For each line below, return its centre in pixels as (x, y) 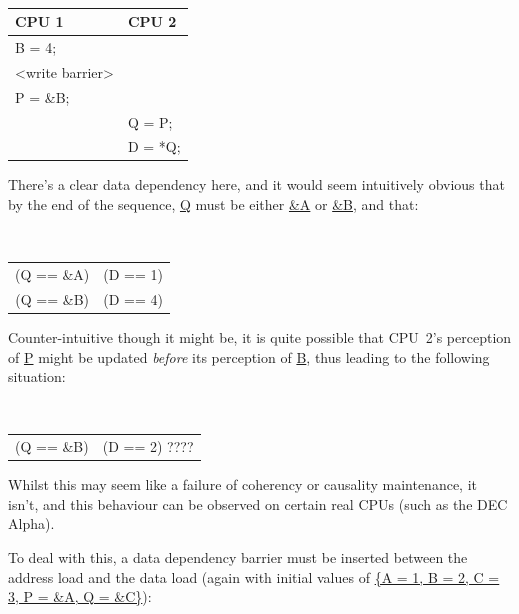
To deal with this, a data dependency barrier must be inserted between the (238, 557)
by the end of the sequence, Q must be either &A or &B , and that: (213, 204)
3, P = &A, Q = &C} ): (80, 596)
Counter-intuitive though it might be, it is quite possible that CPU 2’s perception (260, 337)
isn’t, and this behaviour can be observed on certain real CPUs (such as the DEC (258, 503)
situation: (37, 376)
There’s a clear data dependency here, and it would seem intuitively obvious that (256, 184)
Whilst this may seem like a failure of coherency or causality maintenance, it (242, 484)
